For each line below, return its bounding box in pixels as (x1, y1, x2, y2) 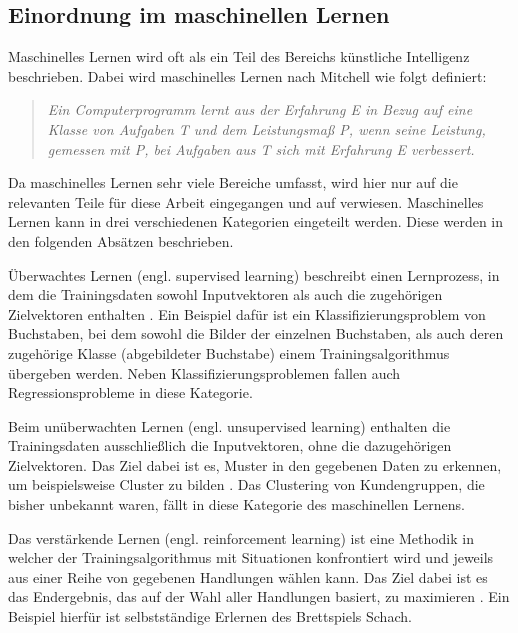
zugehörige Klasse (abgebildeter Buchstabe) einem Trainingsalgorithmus (8, 342, 450, 363)
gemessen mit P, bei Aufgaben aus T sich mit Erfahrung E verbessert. (47, 138, 475, 159)
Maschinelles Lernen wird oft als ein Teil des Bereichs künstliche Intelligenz (8, 46, 470, 67)
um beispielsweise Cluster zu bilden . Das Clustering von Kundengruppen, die (8, 474, 485, 495)
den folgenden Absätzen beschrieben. (8, 230, 234, 251)
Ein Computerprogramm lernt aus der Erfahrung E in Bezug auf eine (47, 99, 473, 120)
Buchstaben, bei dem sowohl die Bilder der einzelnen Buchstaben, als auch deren (8, 323, 504, 344)
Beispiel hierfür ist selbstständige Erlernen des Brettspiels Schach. (8, 606, 412, 627)
